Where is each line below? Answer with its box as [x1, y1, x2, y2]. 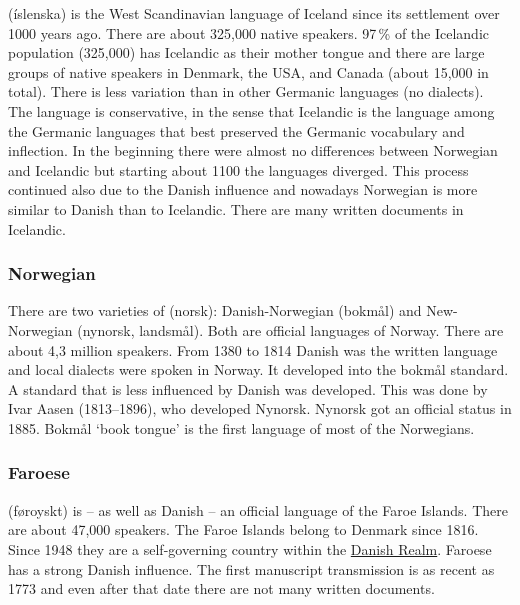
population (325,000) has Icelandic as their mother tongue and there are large [8, 42, 485, 63]
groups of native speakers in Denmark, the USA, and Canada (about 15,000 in [8, 61, 489, 82]
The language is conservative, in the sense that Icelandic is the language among [8, 100, 495, 121]
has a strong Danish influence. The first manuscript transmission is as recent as [8, 558, 495, 579]
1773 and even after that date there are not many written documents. [8, 578, 435, 599]
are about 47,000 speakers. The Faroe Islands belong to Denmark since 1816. [8, 519, 479, 540]
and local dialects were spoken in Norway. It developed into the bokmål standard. [8, 359, 509, 380]
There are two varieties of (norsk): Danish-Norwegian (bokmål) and [8, 300, 422, 321]
